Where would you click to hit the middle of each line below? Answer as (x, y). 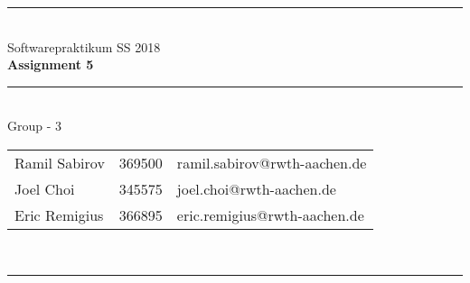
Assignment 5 (51, 64)
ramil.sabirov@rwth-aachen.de (272, 162)
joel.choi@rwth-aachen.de (256, 188)
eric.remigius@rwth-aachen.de (270, 215)
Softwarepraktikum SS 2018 (84, 46)
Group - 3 (35, 126)
